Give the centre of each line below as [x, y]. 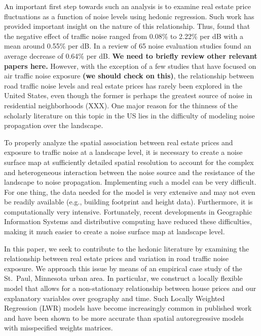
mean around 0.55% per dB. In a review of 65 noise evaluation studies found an [128, 46]
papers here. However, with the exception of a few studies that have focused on [130, 66]
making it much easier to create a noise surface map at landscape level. [115, 232]
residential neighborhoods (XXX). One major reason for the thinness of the [121, 105]
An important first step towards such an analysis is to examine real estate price [127, 6]
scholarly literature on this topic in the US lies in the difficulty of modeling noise [129, 115]
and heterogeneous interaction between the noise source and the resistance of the [129, 172]
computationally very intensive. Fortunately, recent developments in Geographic [128, 211]
